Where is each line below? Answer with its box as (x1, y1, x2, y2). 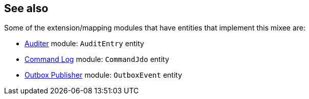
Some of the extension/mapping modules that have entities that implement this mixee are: (4, 23, 306, 32)
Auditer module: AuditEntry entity (25, 39, 145, 48)
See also (4, 2, 49, 15)
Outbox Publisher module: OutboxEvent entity (25, 71, 182, 80)
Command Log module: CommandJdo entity (25, 55, 170, 64)
